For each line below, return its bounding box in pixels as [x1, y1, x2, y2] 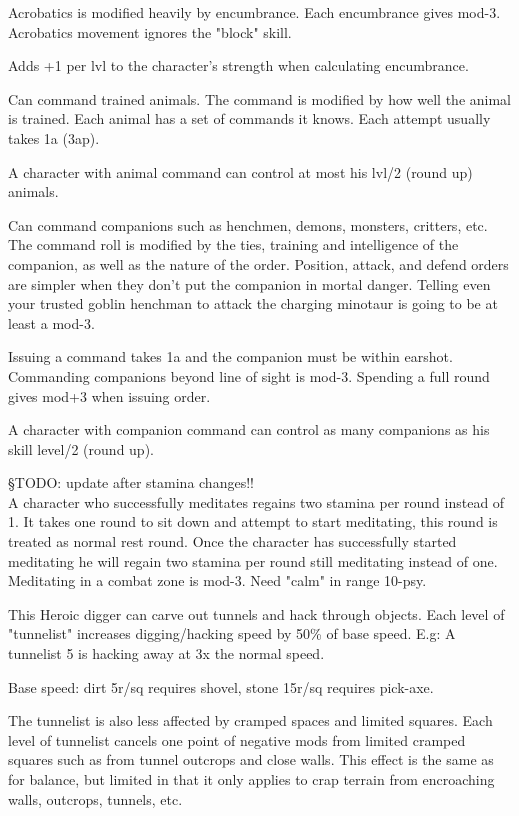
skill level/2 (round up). [8, 438, 154, 459]
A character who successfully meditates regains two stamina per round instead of [8, 491, 505, 512]
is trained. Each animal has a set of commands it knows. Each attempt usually [8, 108, 491, 129]
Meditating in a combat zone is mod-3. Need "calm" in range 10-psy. [8, 570, 427, 591]
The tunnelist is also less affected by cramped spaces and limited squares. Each [8, 710, 493, 731]
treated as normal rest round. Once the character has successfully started [8, 531, 457, 552]
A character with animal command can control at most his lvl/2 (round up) [8, 161, 473, 182]
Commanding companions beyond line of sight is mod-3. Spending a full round [8, 365, 490, 386]
